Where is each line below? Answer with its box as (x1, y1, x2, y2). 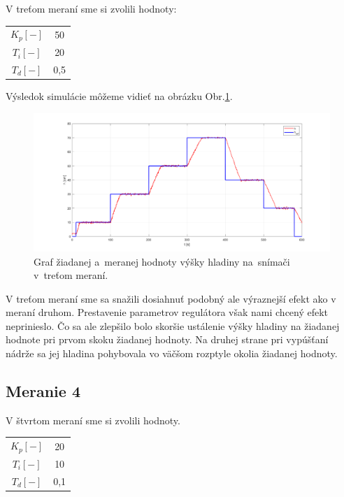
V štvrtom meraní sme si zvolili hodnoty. (6, 412, 180, 427)
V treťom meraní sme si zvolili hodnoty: (6, 1, 177, 15)
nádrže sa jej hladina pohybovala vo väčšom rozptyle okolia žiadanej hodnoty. (6, 346, 338, 361)
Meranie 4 (6, 380, 80, 402)
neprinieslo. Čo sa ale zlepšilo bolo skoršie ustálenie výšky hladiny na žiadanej (6, 318, 340, 333)
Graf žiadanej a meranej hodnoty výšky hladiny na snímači (34, 254, 290, 268)
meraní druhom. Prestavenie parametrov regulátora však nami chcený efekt (6, 305, 329, 319)
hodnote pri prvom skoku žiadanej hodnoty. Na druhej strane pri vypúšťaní (6, 332, 329, 347)
